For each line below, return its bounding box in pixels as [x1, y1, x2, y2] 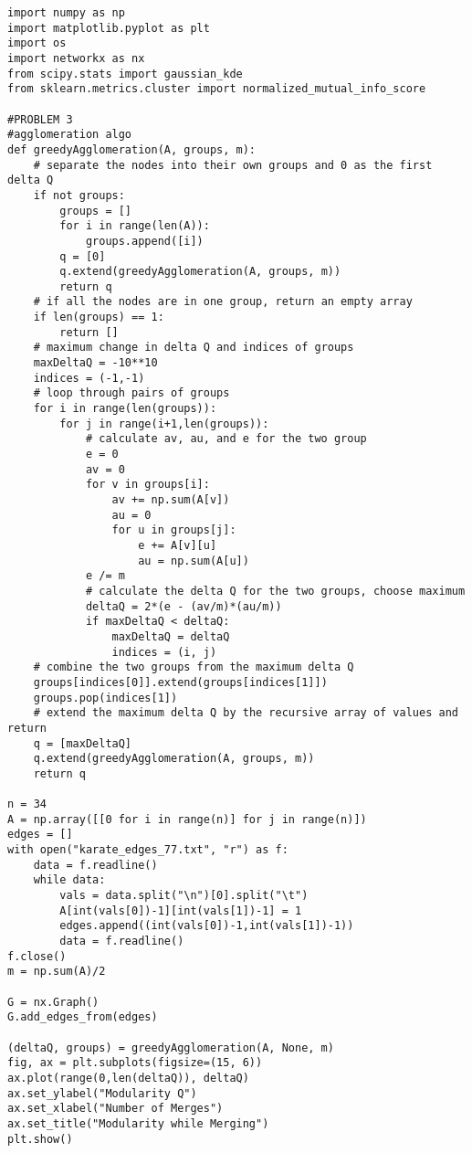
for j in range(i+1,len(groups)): [59, 417, 269, 430]
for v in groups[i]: [85, 478, 210, 492]
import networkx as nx [7, 51, 145, 65]
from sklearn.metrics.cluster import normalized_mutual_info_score [7, 82, 426, 96]
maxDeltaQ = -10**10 [33, 356, 158, 370]
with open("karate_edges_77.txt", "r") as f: [7, 843, 288, 857]
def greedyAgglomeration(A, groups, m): [7, 143, 257, 156]
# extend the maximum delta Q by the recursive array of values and [33, 706, 458, 720]
